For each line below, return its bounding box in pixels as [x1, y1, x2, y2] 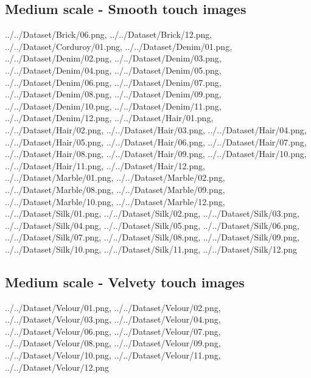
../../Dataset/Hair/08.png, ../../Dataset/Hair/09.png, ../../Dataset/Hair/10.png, [5, 147, 307, 160]
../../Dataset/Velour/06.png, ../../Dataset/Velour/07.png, [5, 324, 221, 337]
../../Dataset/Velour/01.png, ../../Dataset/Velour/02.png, [5, 301, 221, 313]
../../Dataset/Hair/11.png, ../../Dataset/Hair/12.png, [5, 159, 205, 172]
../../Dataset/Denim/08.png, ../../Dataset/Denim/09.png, [5, 88, 222, 100]
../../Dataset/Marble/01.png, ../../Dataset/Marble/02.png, [5, 171, 225, 184]
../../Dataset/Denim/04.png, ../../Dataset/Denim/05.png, [5, 63, 222, 76]
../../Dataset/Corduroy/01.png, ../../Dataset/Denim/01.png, [5, 40, 232, 52]
